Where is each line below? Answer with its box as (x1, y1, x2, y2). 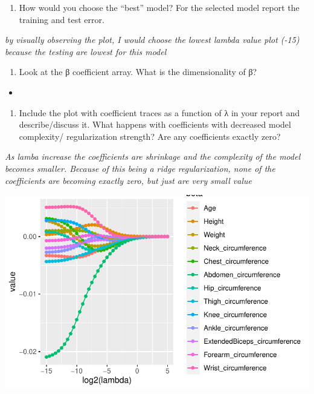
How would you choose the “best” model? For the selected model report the (19, 1, 300, 13)
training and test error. (19, 13, 104, 25)
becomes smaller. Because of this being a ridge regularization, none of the (5, 162, 275, 174)
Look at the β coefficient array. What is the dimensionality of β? (19, 65, 257, 78)
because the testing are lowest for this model (5, 45, 167, 57)
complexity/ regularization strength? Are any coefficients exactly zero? (19, 130, 281, 142)
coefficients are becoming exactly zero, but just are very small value (5, 174, 252, 186)
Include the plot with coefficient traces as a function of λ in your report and (19, 106, 300, 119)
